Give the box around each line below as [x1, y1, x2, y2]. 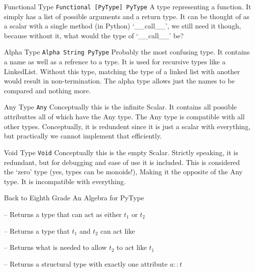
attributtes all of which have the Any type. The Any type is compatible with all [4, 111, 245, 122]
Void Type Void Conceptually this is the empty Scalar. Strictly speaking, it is [4, 147, 238, 157]
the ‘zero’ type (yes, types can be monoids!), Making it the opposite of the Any [4, 166, 243, 177]
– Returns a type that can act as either [4, 209, 122, 219]
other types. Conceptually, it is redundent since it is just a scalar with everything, [4, 121, 251, 131]
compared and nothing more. [4, 85, 91, 95]
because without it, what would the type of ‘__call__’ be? [4, 30, 184, 40]
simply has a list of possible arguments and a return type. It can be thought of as [4, 11, 250, 21]
